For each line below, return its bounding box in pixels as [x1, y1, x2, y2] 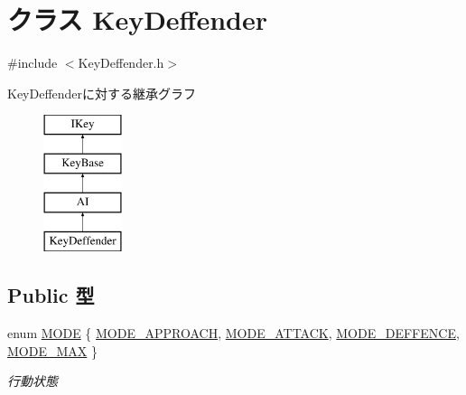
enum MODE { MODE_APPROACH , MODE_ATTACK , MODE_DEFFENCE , [7, 324, 460, 343]
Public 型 [7, 281, 95, 309]
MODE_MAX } [7, 341, 98, 360]
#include [7, 53, 58, 72]
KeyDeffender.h [78, 53, 164, 72]
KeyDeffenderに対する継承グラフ [7, 83, 197, 102]
